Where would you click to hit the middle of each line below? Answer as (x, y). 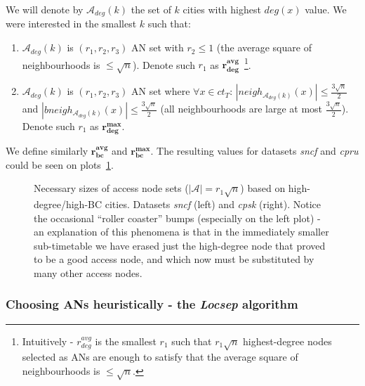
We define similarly (47, 150)
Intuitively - (48, 341)
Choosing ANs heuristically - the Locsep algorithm (152, 304)
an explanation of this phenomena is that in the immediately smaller (181, 232)
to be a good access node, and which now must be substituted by (174, 259)
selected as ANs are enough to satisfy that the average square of (160, 357)
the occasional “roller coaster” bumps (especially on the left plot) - (177, 218)
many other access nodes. (88, 272)
